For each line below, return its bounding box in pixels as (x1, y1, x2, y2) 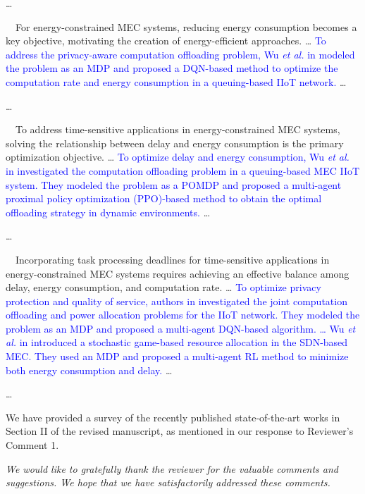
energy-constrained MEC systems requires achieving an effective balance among (6, 266, 349, 280)
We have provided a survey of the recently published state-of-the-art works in (6, 409, 340, 424)
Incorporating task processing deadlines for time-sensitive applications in (15, 252, 330, 266)
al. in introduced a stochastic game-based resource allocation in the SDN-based (6, 335, 348, 350)
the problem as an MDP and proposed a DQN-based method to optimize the (6, 61, 338, 75)
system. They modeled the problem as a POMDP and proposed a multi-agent (6, 177, 342, 192)
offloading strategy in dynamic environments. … (6, 204, 211, 219)
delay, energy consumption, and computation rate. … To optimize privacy (6, 280, 321, 295)
